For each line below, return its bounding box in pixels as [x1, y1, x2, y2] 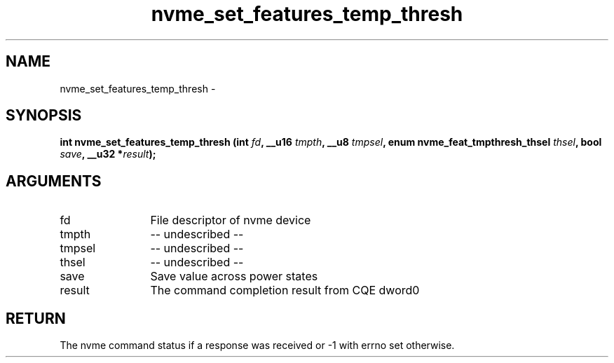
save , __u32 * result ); [60, 148, 156, 160]
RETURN [6, 309, 66, 327]
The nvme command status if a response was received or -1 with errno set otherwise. [60, 339, 455, 352]
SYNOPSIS [6, 107, 82, 125]
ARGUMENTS [6, 172, 102, 190]
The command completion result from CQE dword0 [150, 283, 420, 298]
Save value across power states [150, 269, 318, 284]
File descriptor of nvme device [150, 213, 311, 228]
